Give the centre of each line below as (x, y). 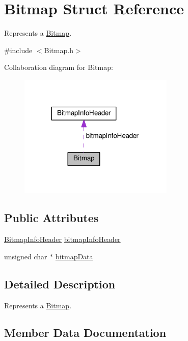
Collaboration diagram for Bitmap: (59, 67)
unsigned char (26, 256)
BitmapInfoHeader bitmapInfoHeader (62, 239)
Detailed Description (60, 284)
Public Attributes (51, 218)
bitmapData (74, 256)
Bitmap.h (59, 50)
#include (18, 50)
